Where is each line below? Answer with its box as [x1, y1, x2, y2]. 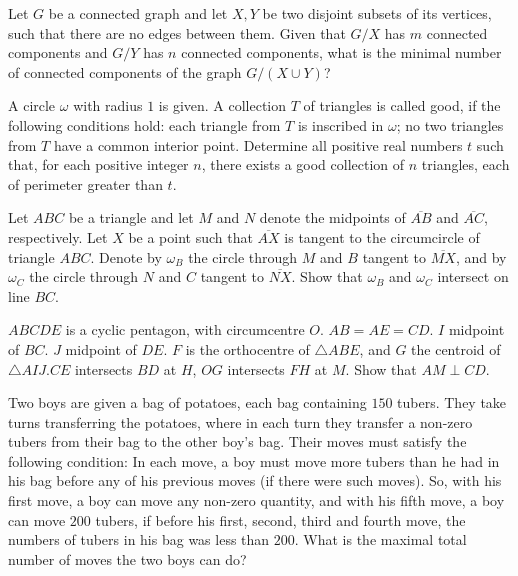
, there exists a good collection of [201, 154, 405, 175]
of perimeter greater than [8, 173, 163, 194]
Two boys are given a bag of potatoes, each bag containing [8, 392, 367, 413]
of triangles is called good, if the [303, 95, 501, 116]
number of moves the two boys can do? [8, 548, 247, 569]
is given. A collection [158, 95, 287, 116]
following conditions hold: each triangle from [8, 114, 281, 135]
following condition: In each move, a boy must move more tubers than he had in [8, 450, 500, 471]
